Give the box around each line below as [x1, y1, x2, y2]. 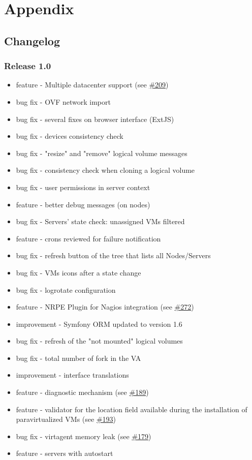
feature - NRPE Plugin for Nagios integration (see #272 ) [16, 301, 194, 312]
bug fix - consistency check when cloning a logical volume [16, 165, 195, 175]
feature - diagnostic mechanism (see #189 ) [16, 387, 149, 397]
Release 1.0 [4, 59, 51, 72]
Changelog [4, 33, 60, 48]
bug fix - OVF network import [16, 96, 111, 107]
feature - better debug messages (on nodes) [16, 199, 150, 209]
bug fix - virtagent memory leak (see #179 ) [16, 431, 151, 441]
